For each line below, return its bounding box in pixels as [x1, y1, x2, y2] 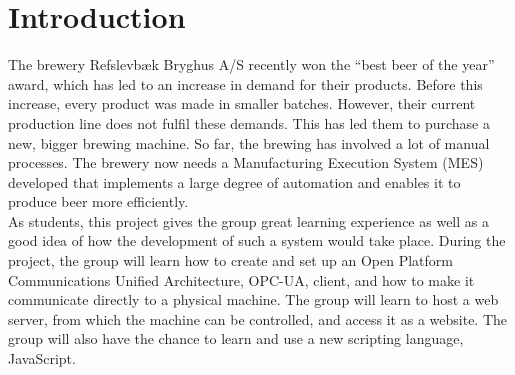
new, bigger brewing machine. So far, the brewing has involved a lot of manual [8, 132, 490, 153]
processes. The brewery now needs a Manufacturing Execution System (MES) [8, 152, 484, 173]
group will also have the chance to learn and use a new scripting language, [8, 328, 464, 349]
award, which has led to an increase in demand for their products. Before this [8, 73, 483, 94]
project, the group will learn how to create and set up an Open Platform [8, 250, 453, 271]
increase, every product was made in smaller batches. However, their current [8, 93, 476, 114]
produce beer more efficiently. [8, 191, 189, 212]
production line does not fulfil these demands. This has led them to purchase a [8, 112, 490, 133]
